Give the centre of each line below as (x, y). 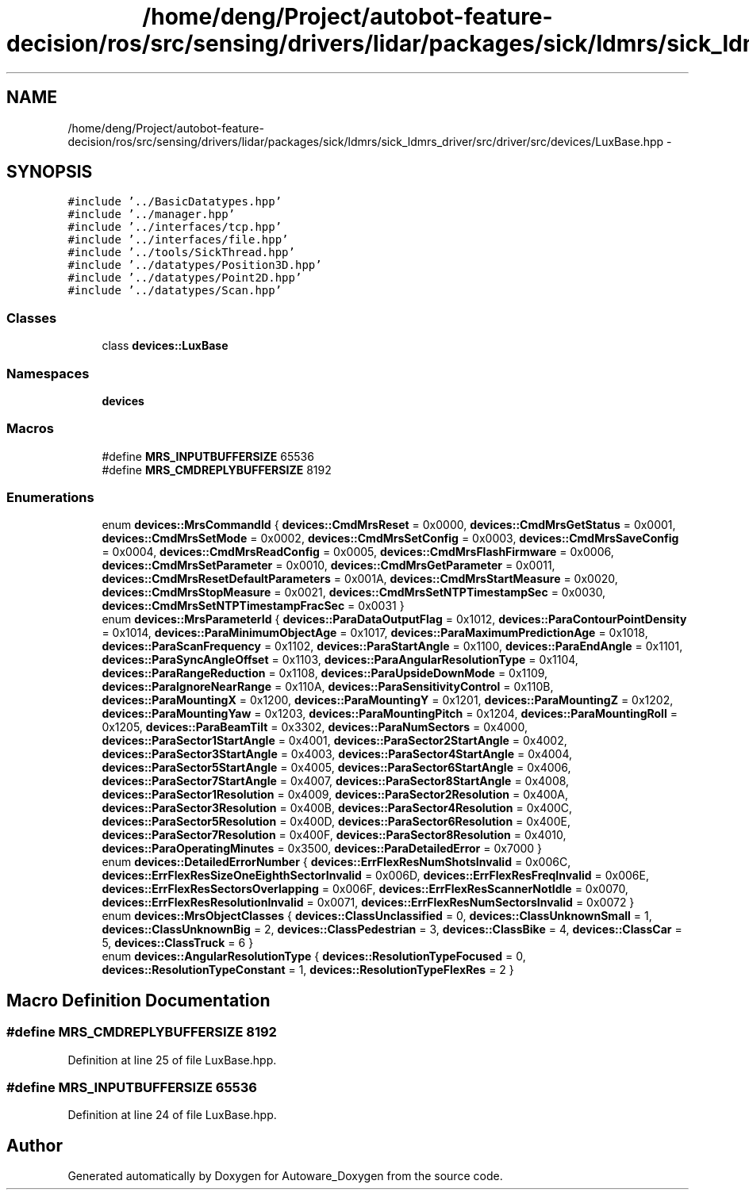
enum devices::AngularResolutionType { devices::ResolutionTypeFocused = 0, (314, 956)
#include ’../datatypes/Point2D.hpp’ (185, 278)
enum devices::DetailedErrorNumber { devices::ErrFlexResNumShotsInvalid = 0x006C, (336, 862)
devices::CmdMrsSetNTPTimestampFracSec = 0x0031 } (253, 606)
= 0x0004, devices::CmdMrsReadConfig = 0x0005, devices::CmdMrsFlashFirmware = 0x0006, (358, 552)
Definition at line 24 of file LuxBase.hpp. (172, 1115)
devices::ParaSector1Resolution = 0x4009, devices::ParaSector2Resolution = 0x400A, (335, 795)
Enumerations (50, 498)
